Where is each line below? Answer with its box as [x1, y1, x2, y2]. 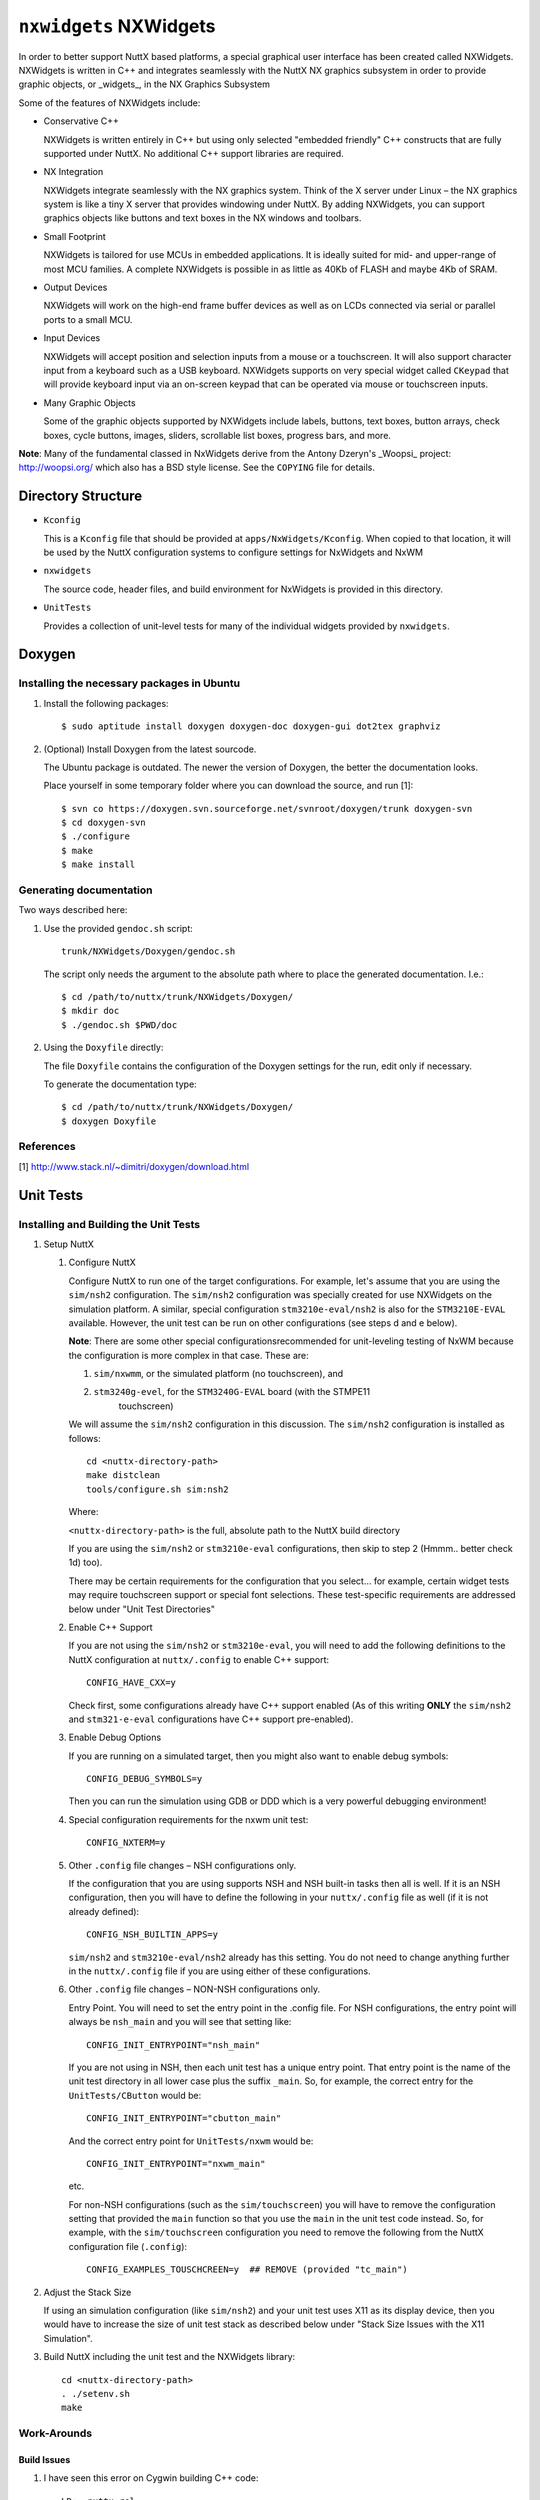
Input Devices [43, 332, 101, 344]
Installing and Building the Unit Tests [18, 1217, 200, 1231]
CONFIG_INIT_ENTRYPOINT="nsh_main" [86, 2039, 261, 2050]
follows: [68, 1432, 101, 1444]
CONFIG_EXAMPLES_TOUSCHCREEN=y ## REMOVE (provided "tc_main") [86, 2264, 409, 2275]
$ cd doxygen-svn [61, 817, 146, 829]
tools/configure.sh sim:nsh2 [86, 1483, 229, 1495]
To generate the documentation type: [43, 1078, 197, 1090]
